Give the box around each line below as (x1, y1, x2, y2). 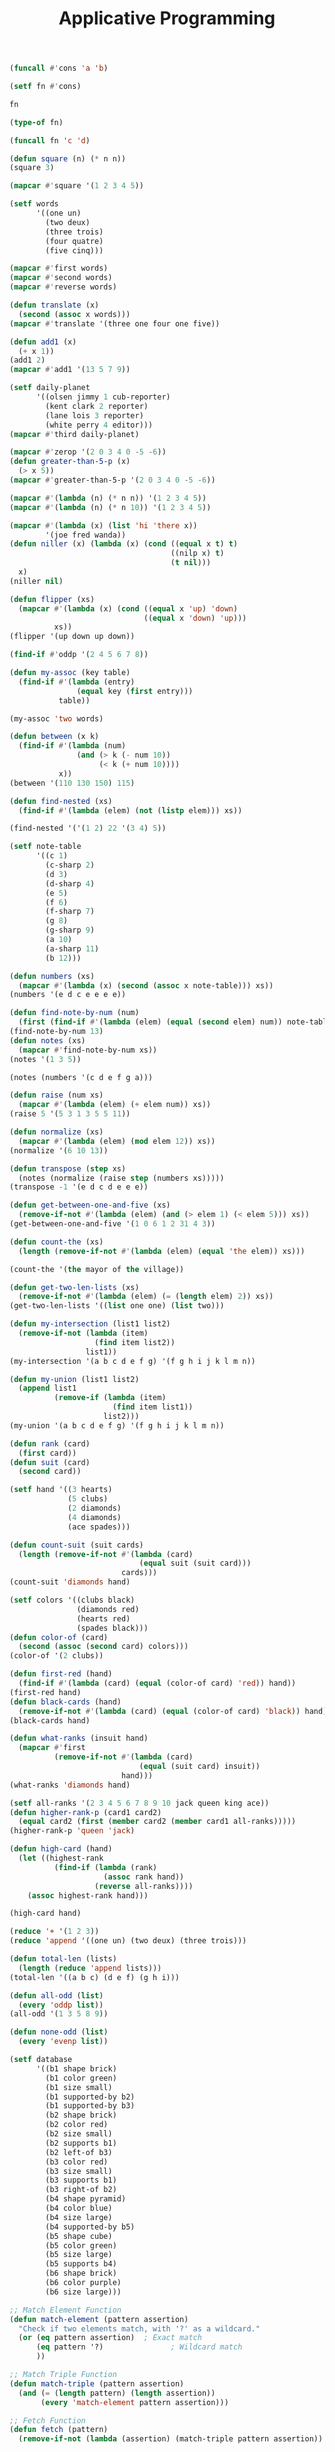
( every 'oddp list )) (18, 2000, 104, 2010)
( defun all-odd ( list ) (9, 1990, 104, 2001)
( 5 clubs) (67, 1494, 109, 1504)
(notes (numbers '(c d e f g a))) (9, 1072, 154, 1082)
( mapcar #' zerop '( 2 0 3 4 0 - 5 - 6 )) (9, 447, 167, 457)
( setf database (9, 2055, 73, 2065)
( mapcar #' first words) (9, 263, 109, 274)
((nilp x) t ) (170, 548, 225, 559)
